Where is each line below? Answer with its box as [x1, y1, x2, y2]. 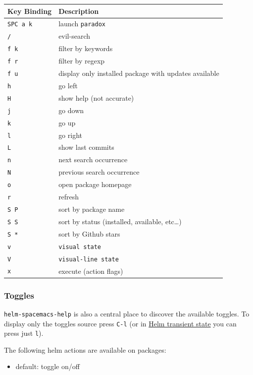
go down [58, 105, 84, 115]
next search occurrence [58, 154, 128, 165]
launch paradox [58, 18, 105, 29]
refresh [58, 191, 79, 202]
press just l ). [4, 328, 44, 338]
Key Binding [7, 5, 52, 16]
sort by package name [58, 203, 125, 214]
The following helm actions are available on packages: [4, 344, 166, 355]
